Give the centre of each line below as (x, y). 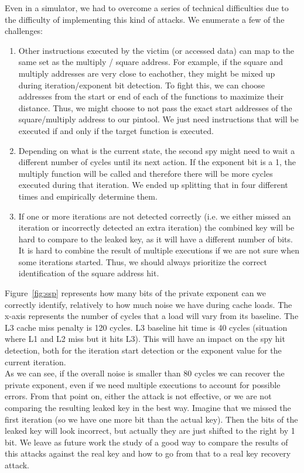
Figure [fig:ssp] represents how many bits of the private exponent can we (136, 293)
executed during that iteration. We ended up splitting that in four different (153, 185)
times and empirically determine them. (88, 196)
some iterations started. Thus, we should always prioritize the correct (143, 261)
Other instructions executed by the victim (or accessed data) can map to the (156, 50)
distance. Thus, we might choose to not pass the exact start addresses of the (155, 107)
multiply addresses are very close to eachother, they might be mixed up (147, 73)
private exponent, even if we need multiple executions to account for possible (143, 384)
